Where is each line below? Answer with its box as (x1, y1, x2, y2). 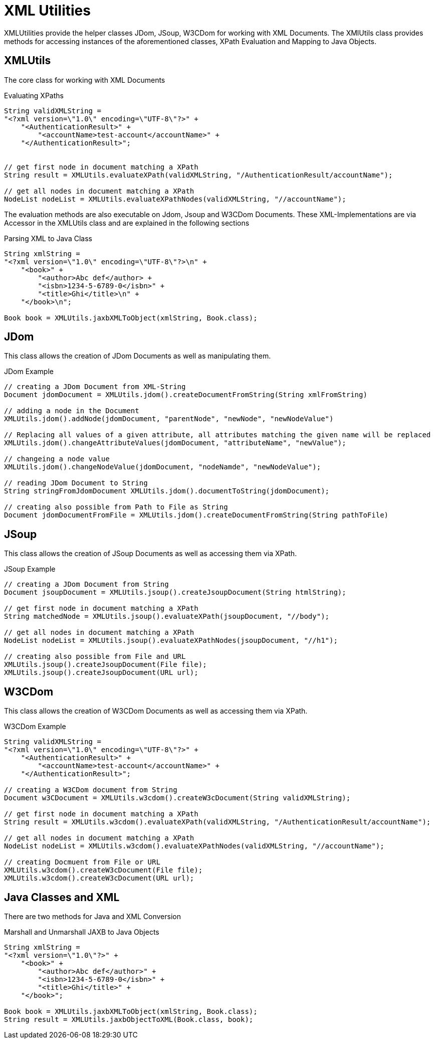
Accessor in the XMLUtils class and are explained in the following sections (4, 218, 250, 227)
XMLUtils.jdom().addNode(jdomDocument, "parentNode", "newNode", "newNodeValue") (4, 415, 334, 423)
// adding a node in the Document (4, 407, 139, 415)
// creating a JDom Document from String (4, 580, 169, 589)
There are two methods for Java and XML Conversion (4, 912, 181, 921)
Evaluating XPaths (4, 91, 64, 100)
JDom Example (4, 367, 54, 376)
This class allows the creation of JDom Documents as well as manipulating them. (4, 352, 271, 361)
